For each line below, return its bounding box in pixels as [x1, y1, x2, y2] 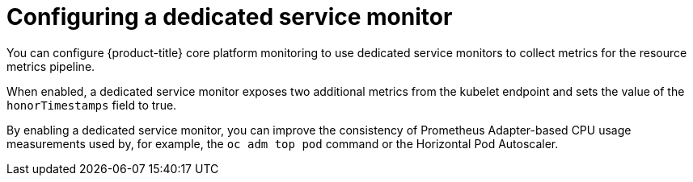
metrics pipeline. [6, 59, 95, 73]
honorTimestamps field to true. [6, 97, 177, 112]
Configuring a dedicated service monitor [6, 3, 453, 31]
